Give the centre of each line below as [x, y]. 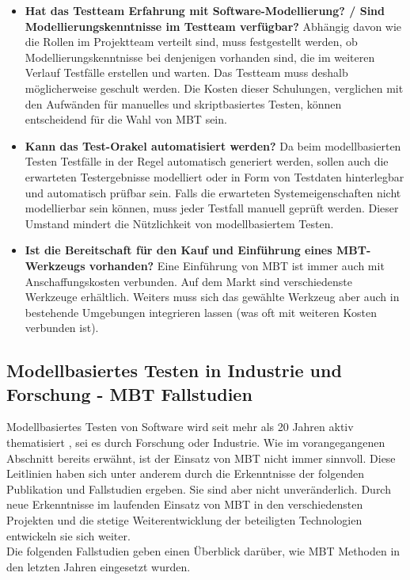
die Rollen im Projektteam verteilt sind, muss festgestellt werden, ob [191, 42]
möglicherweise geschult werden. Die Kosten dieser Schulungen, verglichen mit [214, 88]
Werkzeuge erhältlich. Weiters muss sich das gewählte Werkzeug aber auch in [212, 297]
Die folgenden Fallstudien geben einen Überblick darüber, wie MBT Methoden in [203, 551]
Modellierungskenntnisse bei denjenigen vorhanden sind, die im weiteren [200, 57]
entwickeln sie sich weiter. [68, 535]
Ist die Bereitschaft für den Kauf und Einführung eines [178, 250]
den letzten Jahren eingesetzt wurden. [99, 566]
